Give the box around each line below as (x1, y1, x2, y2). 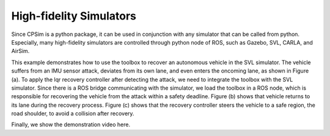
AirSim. (11, 48, 30, 55)
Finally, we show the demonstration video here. (11, 121, 131, 128)
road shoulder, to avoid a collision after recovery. (11, 110, 134, 117)
